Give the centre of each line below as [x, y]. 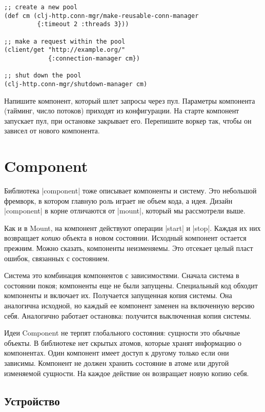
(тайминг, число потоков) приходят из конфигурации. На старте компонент [122, 111]
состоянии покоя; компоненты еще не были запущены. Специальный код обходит [131, 285]
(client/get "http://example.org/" [65, 50]
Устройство [32, 400]
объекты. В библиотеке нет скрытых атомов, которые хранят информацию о [123, 342]
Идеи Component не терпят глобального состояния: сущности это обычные [122, 333]
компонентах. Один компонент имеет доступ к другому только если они [117, 353]
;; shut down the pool [43, 76]
